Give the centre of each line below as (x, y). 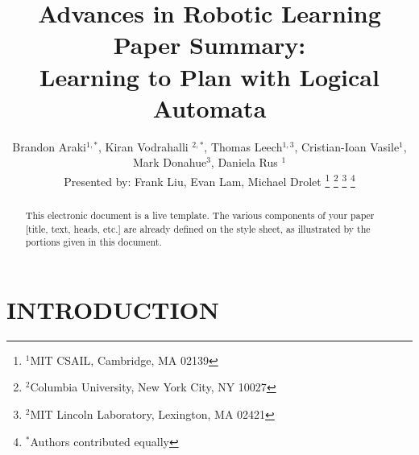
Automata (209, 108)
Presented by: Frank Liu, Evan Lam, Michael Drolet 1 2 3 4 (209, 180)
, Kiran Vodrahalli (143, 146)
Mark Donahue (170, 162)
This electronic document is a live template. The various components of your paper (200, 215)
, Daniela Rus (244, 162)
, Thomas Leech (243, 146)
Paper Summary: (209, 45)
